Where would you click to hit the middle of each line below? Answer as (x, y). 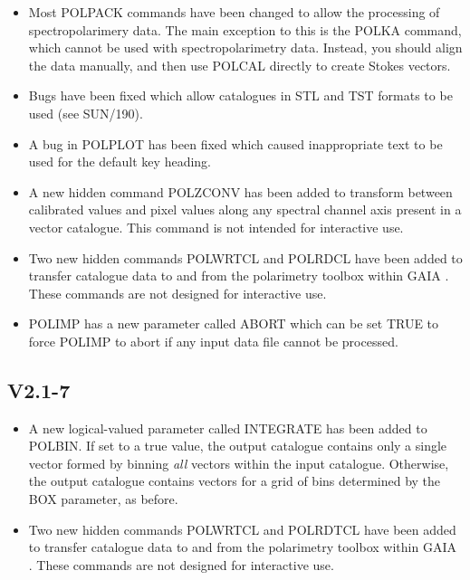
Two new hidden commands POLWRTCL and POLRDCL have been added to (245, 257)
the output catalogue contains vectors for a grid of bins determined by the (235, 481)
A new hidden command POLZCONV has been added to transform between (240, 191)
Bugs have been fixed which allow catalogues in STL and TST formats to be (240, 95)
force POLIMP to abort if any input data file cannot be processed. (213, 341)
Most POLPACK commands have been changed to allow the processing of (234, 12)
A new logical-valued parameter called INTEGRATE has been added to (228, 428)
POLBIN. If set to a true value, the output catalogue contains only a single (238, 446)
